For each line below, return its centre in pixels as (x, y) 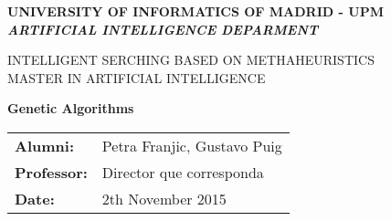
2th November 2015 (164, 198)
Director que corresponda (183, 172)
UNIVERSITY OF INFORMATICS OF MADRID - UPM (195, 11)
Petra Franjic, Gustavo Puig (192, 145)
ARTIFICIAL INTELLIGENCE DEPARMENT (163, 29)
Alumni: (44, 145)
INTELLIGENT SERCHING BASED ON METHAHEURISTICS (191, 60)
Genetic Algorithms (71, 108)
